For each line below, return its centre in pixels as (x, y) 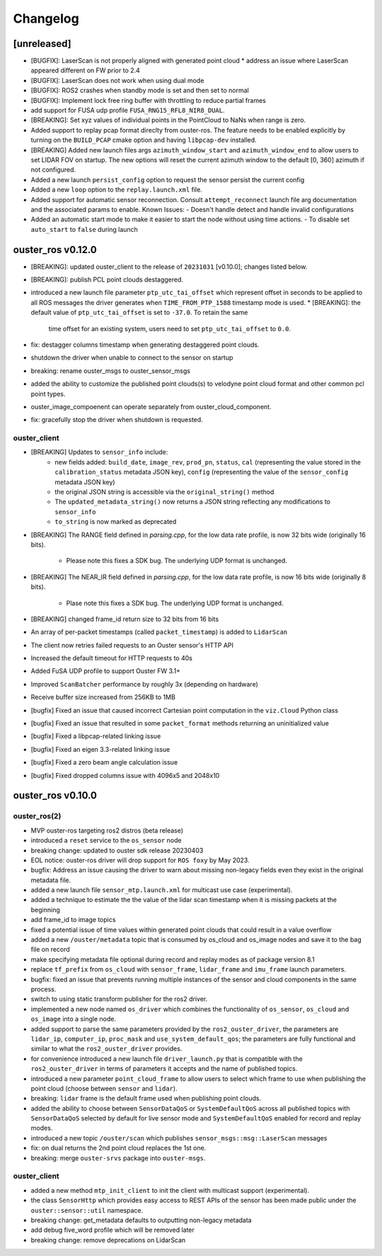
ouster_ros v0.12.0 (55, 249)
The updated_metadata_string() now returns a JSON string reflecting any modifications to (192, 502)
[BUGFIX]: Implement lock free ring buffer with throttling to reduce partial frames (149, 100)
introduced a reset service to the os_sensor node (106, 840)
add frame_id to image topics (73, 920)
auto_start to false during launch (84, 229)
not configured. (53, 169)
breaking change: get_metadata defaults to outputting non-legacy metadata (141, 1220)
